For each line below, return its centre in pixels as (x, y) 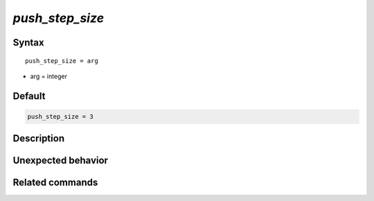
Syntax (28, 42)
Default (29, 96)
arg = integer (48, 76)
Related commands (55, 183)
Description (39, 138)
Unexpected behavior (61, 161)
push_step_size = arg (62, 61)
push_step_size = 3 (60, 116)
